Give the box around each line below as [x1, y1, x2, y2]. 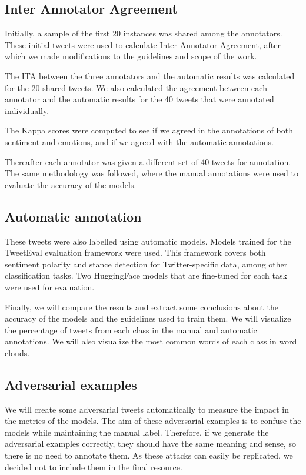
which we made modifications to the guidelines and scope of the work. [5, 50, 257, 62]
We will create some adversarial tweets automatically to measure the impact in [5, 403, 289, 415]
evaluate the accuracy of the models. [5, 178, 137, 190]
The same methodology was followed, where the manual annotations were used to [5, 167, 298, 179]
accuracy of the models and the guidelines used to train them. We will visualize [5, 312, 291, 325]
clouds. [5, 346, 30, 359]
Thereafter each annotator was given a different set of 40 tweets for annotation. [5, 155, 291, 168]
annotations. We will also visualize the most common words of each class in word [5, 335, 297, 347]
